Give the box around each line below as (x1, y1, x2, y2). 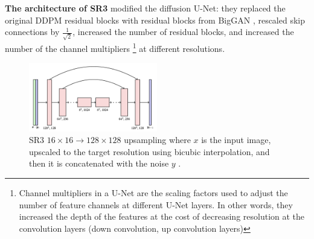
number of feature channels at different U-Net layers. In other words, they (19, 198, 293, 211)
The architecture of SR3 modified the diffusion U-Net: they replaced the (5, 2, 286, 14)
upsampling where (124, 133, 191, 146)
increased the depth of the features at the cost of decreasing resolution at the (19, 210, 305, 223)
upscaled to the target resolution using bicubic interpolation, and (29, 145, 270, 158)
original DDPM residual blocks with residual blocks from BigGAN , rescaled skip (5, 13, 306, 26)
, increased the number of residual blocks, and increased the (72, 25, 294, 38)
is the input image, (201, 133, 271, 146)
